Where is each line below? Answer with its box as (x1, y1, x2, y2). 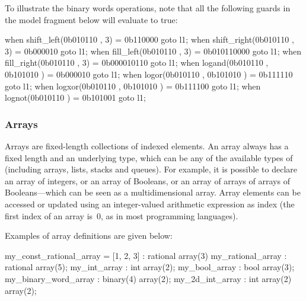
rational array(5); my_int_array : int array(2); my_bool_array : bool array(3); (5, 261, 295, 273)
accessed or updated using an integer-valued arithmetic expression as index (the (5, 197, 295, 210)
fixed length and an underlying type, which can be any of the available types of (5, 151, 293, 164)
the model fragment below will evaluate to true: (5, 13, 178, 25)
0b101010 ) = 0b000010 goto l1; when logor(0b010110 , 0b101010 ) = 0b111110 (5, 68, 293, 80)
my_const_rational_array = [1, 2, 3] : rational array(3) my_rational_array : (5, 249, 287, 261)
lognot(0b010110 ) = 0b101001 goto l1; (5, 91, 146, 104)
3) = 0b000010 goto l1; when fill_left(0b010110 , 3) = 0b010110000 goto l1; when (5, 44, 302, 57)
